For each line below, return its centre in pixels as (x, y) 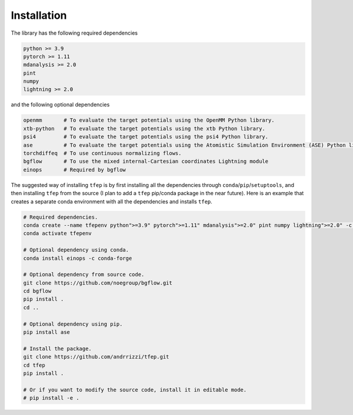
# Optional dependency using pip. (73, 324)
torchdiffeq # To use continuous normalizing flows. (102, 153)
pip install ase (47, 332)
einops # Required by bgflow (74, 170)
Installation (39, 15)
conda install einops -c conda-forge (78, 258)
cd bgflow (37, 291)
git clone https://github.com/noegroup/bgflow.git (98, 283)
